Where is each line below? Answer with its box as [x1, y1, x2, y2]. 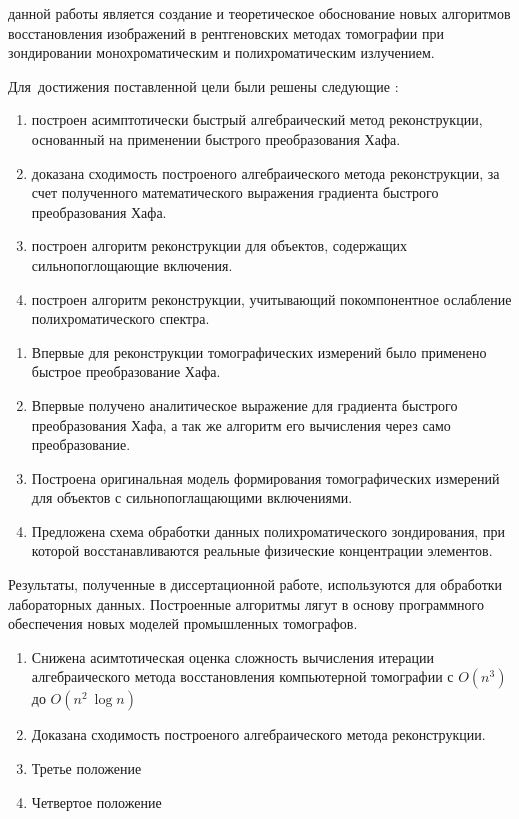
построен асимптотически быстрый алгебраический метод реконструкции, [31, 109, 483, 130]
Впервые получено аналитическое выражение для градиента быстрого [31, 394, 458, 415]
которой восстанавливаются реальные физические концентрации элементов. [31, 540, 493, 561]
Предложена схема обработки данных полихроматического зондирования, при [31, 520, 505, 541]
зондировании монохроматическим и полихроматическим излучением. [8, 42, 435, 63]
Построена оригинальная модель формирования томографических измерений [31, 467, 500, 488]
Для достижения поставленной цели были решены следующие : [8, 75, 399, 96]
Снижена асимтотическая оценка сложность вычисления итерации [31, 646, 435, 667]
